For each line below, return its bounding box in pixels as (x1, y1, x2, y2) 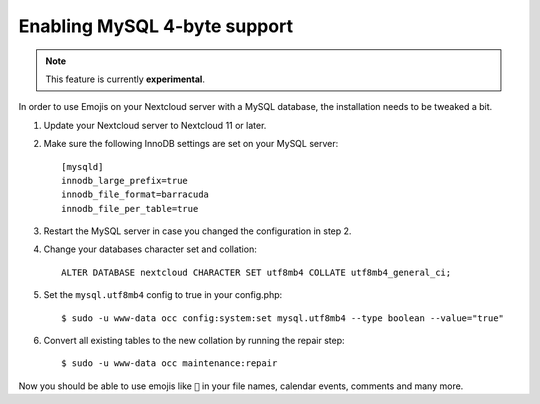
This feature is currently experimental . (45, 73, 205, 85)
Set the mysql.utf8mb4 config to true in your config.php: (43, 289, 283, 301)
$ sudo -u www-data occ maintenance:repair (61, 358, 278, 369)
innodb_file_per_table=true (61, 203, 199, 214)
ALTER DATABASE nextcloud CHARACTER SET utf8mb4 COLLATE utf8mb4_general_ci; (61, 266, 452, 278)
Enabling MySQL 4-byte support (18, 15, 294, 37)
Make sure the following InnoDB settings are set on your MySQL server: (43, 138, 339, 150)
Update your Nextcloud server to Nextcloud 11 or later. (43, 119, 267, 131)
